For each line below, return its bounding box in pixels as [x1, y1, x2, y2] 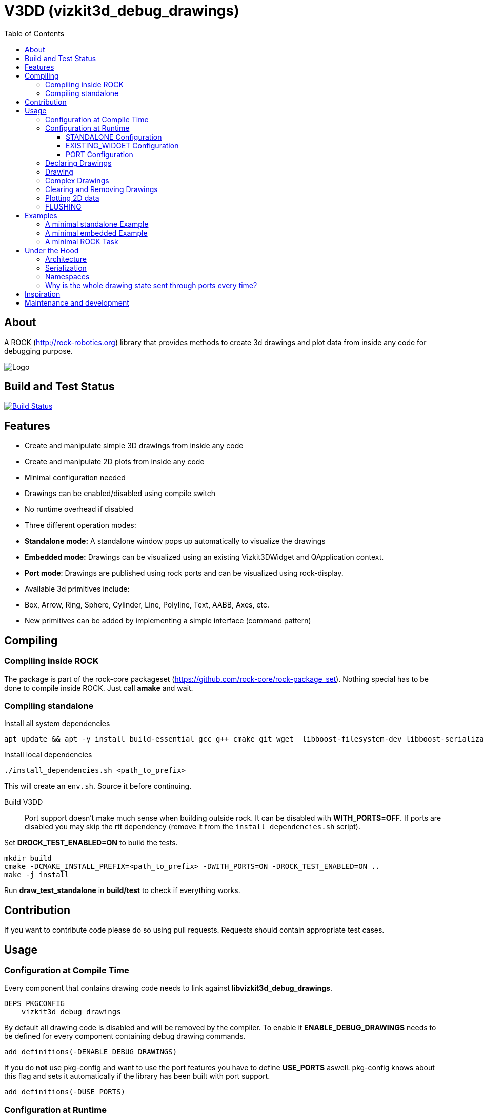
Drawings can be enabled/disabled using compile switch [25, 489, 215, 498]
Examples [25, 211, 57, 220]
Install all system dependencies [4, 719, 110, 728]
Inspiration [25, 289, 60, 298]
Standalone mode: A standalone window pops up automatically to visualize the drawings [25, 537, 326, 546]
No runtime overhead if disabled [25, 505, 133, 514]
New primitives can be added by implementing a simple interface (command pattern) [25, 616, 311, 625]
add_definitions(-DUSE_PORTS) [4, 1088, 126, 1096]
